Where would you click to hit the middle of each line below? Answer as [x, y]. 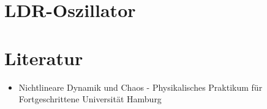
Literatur [44, 58]
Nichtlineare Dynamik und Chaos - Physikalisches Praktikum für [141, 87]
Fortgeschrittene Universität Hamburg [90, 99]
